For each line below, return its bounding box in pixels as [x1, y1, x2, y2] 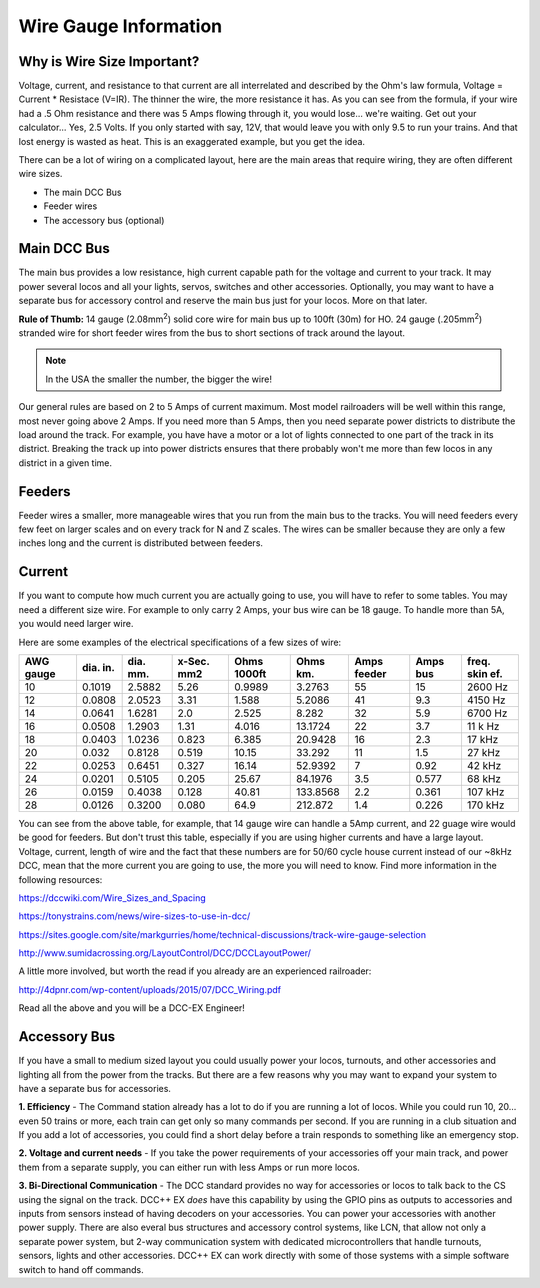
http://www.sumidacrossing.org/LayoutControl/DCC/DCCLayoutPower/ [18, 947, 312, 959]
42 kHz [466, 758, 502, 772]
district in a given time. [18, 456, 113, 469]
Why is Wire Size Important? [18, 53, 200, 70]
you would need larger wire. [18, 618, 134, 630]
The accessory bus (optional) [43, 214, 165, 226]
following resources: [18, 873, 103, 885]
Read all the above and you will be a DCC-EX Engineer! [18, 1002, 245, 1014]
